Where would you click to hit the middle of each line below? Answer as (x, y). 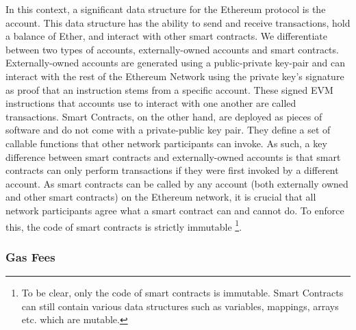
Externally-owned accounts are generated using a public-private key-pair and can (176, 63)
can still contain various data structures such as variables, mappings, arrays (180, 306)
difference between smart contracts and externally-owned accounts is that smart (173, 156)
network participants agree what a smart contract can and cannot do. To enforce (175, 210)
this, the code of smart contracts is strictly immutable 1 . (124, 225)
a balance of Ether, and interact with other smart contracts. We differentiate (166, 36)
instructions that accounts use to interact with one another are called (151, 103)
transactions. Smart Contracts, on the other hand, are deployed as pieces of (164, 116)
